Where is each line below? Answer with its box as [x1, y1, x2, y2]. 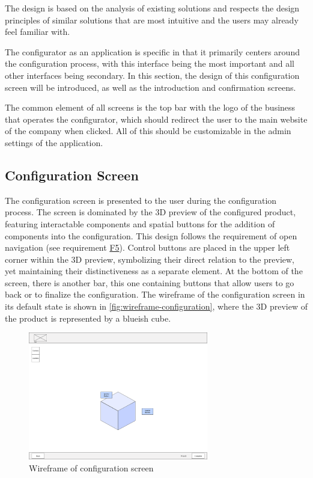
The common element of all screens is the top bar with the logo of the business [5, 101, 296, 114]
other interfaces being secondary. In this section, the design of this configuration [5, 69, 300, 81]
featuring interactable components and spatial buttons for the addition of [5, 217, 275, 230]
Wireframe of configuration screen [29, 461, 154, 474]
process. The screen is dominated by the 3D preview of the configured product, [5, 206, 296, 218]
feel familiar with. [5, 25, 70, 38]
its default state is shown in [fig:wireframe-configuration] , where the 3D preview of [5, 300, 308, 313]
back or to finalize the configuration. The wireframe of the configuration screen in [5, 288, 305, 301]
